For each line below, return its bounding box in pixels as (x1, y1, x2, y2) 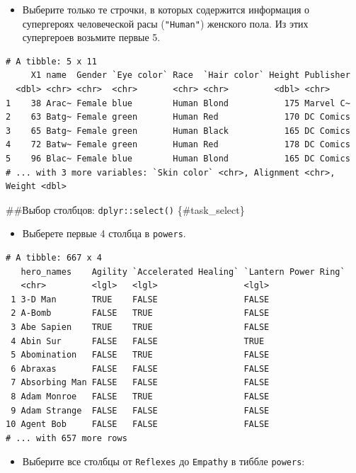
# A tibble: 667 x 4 (6, 253, 103, 263)
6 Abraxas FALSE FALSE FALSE (11, 363, 270, 374)
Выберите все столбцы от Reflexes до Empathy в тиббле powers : (22, 454, 305, 469)
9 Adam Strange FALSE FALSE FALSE (11, 405, 270, 416)
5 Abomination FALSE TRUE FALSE (11, 350, 270, 360)
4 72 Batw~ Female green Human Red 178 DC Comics (6, 139, 350, 150)
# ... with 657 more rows (6, 433, 127, 443)
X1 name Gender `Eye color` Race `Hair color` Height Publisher (30, 70, 350, 81)
